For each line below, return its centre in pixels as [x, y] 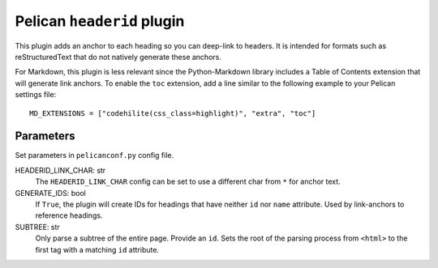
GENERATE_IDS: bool [51, 193]
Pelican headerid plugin [100, 21]
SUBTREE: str [37, 227]
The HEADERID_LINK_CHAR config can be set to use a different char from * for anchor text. [188, 181]
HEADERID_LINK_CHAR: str [60, 170]
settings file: [36, 95]
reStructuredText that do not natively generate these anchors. [118, 57]
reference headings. [69, 215]
